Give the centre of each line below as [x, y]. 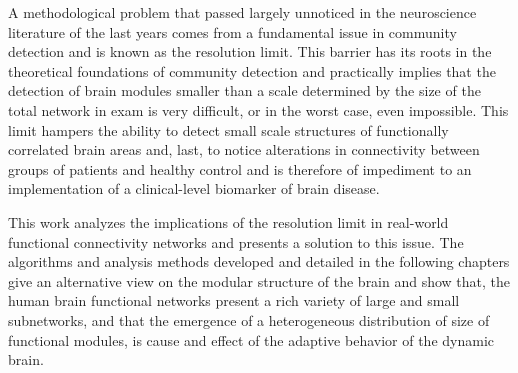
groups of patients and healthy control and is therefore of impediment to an [240, 168]
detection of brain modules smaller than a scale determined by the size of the [244, 90]
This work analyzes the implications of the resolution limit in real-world [228, 221]
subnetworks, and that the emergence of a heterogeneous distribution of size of [249, 319]
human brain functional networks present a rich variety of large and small [234, 300]
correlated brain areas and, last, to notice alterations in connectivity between [244, 149]
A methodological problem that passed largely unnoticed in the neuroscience [242, 12]
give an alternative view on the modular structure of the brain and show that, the [259, 280]
